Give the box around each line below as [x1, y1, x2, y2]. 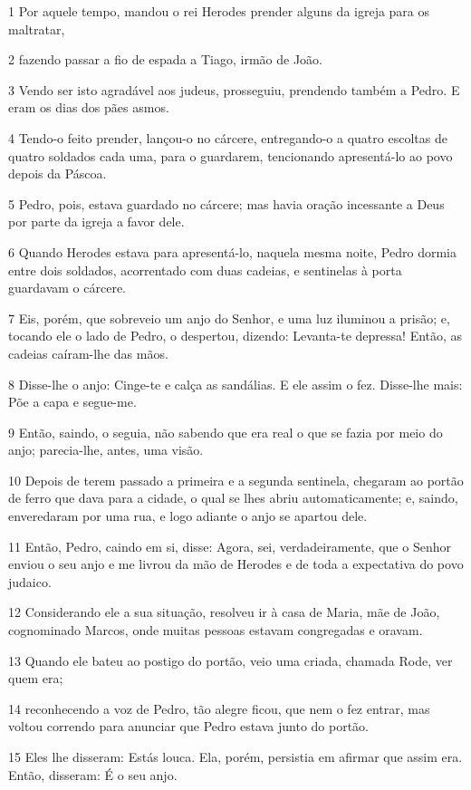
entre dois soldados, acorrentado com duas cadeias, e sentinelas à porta [8, 260, 402, 279]
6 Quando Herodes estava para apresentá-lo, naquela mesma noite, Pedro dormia [8, 242, 457, 261]
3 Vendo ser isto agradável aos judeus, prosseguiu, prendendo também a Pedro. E [8, 80, 460, 99]
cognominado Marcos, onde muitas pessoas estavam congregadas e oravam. [8, 621, 423, 640]
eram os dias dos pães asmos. [8, 98, 169, 117]
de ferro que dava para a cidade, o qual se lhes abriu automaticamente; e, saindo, [8, 488, 458, 507]
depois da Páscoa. [8, 164, 107, 183]
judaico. [8, 572, 52, 591]
